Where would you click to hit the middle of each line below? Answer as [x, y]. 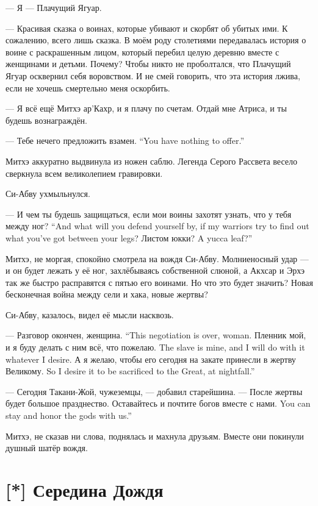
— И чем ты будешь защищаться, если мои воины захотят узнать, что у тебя [149, 214]
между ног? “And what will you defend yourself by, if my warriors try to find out [157, 226]
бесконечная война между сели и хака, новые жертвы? [107, 294]
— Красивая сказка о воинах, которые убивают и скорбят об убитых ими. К [147, 28]
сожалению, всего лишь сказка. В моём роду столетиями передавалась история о [156, 40]
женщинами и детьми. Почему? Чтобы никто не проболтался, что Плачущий [148, 64]
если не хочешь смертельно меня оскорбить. [88, 87]
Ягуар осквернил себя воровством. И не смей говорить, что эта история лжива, [153, 75]
